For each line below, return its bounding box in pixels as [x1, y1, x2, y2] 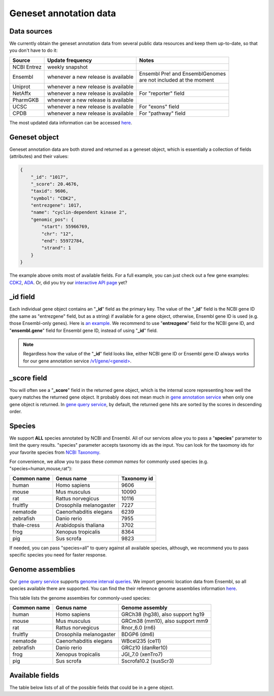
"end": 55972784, [41, 238, 85, 244]
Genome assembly [121, 604, 167, 611]
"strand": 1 [41, 245, 71, 251]
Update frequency [47, 56, 92, 63]
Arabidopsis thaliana [56, 521, 105, 528]
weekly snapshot [47, 63, 88, 71]
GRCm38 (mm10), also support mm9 [121, 617, 209, 624]
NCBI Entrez [12, 63, 42, 71]
